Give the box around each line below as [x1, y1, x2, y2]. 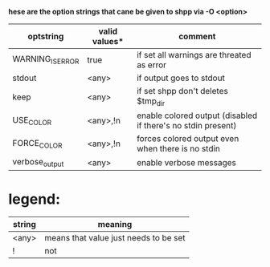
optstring [27, 31, 64, 42]
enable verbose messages [136, 156, 237, 168]
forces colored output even [136, 133, 239, 144]
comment [178, 31, 216, 42]
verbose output [12, 156, 64, 169]
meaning [97, 219, 133, 230]
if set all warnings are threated [136, 50, 252, 60]
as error [136, 59, 167, 71]
